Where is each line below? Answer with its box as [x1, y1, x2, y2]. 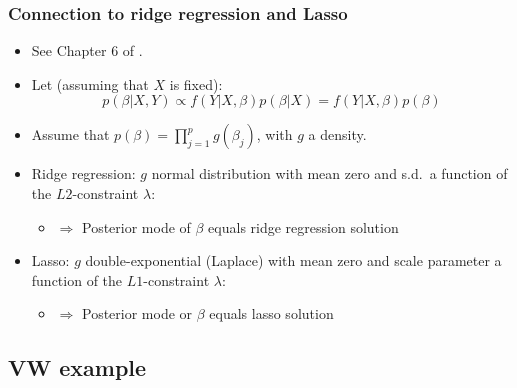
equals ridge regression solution [208, 216, 399, 237]
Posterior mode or [81, 303, 193, 324]
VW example [8, 352, 147, 383]
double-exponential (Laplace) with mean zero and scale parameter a [85, 250, 502, 271]
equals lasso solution [209, 303, 334, 324]
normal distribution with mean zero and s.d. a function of [151, 163, 508, 184]
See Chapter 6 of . [31, 40, 143, 61]
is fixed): [169, 73, 223, 94]
